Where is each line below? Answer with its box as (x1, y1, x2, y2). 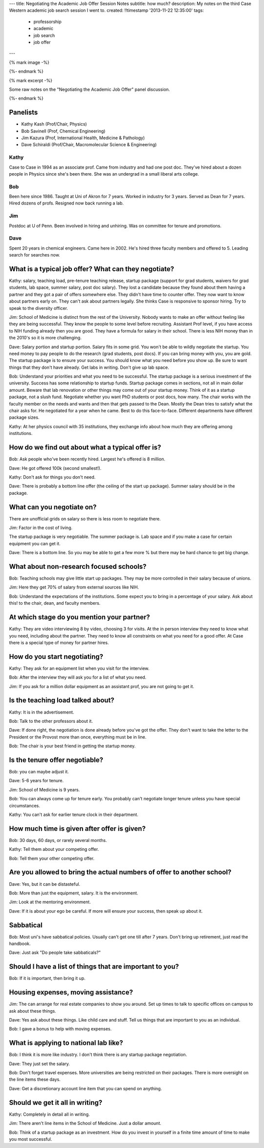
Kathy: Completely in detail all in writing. (9, 1111, 90, 1117)
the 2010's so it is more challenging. (9, 335, 82, 341)
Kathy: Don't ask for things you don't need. (9, 474, 96, 480)
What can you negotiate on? (9, 503, 97, 511)
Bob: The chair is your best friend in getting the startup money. (9, 743, 136, 749)
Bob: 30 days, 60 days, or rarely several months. (9, 837, 107, 843)
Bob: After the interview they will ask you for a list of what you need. (9, 674, 147, 680)
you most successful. (9, 1136, 52, 1142)
